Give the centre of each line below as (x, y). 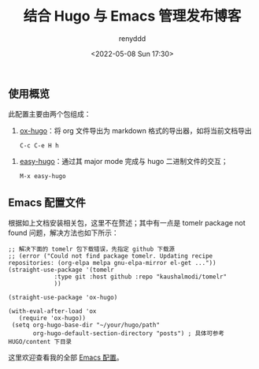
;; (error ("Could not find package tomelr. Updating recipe (111, 256)
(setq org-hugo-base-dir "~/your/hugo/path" (85, 325)
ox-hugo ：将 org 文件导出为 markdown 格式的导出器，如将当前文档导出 (135, 131)
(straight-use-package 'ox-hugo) (63, 298)
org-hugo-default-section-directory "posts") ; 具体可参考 (128, 334)
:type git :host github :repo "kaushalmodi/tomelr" (140, 277)
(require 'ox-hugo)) (52, 319)
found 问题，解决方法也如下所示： (64, 233)
